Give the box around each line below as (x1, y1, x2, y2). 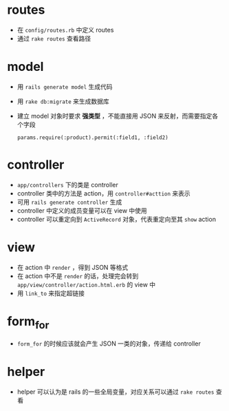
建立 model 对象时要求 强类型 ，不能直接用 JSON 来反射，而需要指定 (17, 112, 212, 120)
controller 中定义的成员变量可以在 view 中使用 (17, 206, 148, 215)
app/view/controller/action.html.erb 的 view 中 (17, 280, 156, 288)
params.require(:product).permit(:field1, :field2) (17, 134, 168, 141)
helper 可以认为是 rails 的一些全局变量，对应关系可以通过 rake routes (17, 388, 215, 396)
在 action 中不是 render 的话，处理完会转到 (17, 271, 139, 280)
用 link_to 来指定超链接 (17, 288, 85, 297)
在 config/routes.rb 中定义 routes (17, 25, 114, 34)
